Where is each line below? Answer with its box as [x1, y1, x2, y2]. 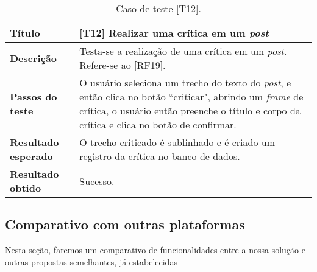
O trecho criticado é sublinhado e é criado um [79, 135, 276, 149]
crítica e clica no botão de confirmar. [79, 117, 237, 131]
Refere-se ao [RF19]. [79, 58, 166, 72]
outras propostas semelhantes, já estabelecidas [5, 255, 177, 268]
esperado [10, 149, 53, 163]
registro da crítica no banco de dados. [79, 149, 240, 163]
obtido [10, 181, 41, 195]
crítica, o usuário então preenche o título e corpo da [79, 103, 301, 117]
